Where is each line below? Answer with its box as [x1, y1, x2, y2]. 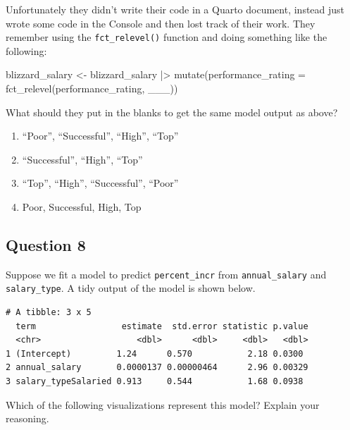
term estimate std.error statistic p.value [15, 321, 308, 331]
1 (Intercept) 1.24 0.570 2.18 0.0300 [6, 348, 304, 359]
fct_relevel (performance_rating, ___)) [6, 81, 178, 96]
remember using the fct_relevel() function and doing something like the [6, 30, 327, 44]
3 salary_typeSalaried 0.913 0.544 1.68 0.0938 [6, 376, 304, 387]
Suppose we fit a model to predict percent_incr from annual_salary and [6, 266, 327, 281]
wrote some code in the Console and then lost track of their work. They [6, 16, 315, 30]
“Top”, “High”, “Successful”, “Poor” [22, 176, 179, 190]
